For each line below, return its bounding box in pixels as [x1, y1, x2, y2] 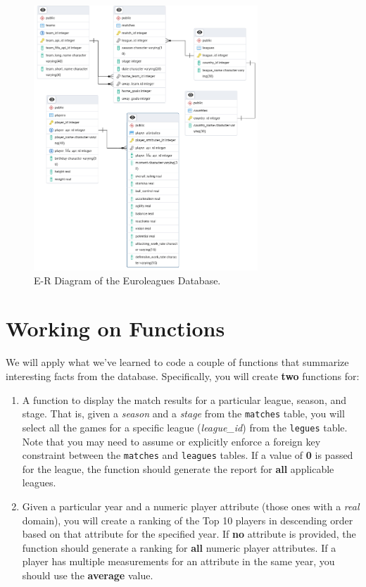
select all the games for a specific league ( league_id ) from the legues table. [22, 419, 348, 434]
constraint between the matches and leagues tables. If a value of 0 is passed [22, 448, 353, 462]
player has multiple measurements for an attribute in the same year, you [22, 554, 335, 569]
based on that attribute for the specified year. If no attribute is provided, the [22, 526, 356, 541]
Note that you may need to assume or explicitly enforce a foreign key [22, 434, 321, 448]
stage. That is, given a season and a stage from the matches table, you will [22, 406, 345, 421]
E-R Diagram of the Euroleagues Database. [34, 272, 221, 287]
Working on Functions [6, 314, 225, 343]
